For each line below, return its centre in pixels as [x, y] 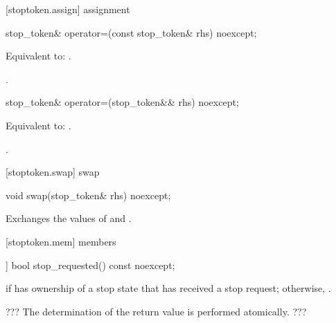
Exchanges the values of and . [69, 218]
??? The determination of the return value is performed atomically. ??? [156, 311]
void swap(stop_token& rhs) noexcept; [88, 195]
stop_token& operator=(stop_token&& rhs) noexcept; [122, 102]
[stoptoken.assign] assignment [68, 9]
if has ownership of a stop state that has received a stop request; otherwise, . [168, 288]
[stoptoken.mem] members [61, 241]
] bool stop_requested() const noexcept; [90, 265]
